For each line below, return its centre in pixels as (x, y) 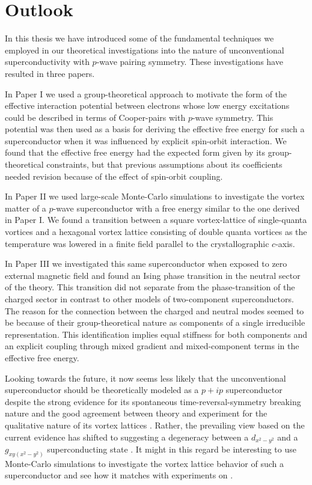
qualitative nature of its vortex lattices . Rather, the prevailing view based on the (155, 425)
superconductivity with (47, 62)
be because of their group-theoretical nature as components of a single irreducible (155, 322)
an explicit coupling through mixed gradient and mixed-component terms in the (152, 346)
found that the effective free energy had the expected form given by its (135, 152)
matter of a (26, 208)
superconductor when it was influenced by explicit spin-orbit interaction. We (146, 140)
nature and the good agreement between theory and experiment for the (136, 413)
